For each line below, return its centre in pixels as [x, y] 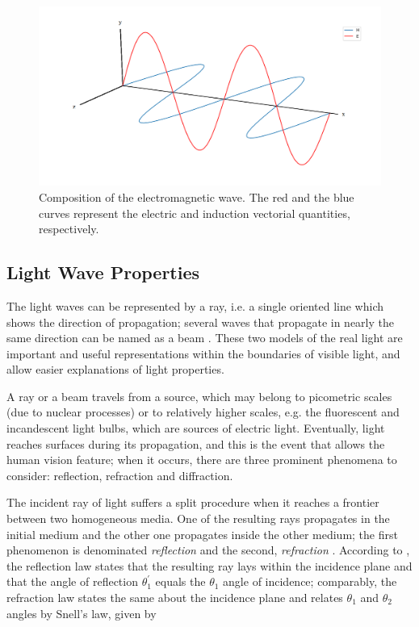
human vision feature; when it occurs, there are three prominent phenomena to [202, 460]
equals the [180, 581]
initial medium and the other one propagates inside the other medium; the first [202, 534]
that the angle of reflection [72, 581]
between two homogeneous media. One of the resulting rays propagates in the [198, 518]
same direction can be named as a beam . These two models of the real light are [205, 338]
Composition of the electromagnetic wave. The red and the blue [197, 196]
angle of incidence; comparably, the [310, 581]
